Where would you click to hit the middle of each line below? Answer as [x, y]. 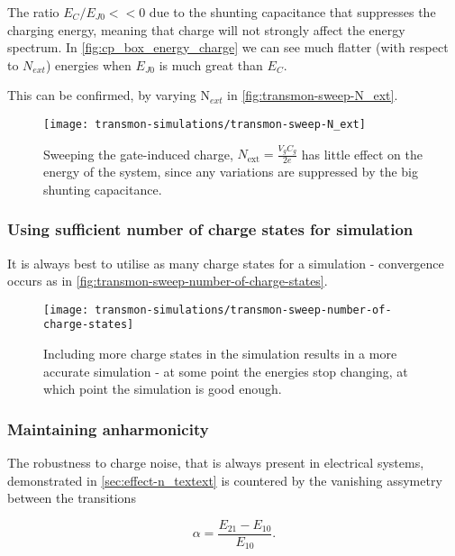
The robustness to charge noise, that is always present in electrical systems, [216, 463]
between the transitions [72, 498]
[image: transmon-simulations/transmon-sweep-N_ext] [205, 124]
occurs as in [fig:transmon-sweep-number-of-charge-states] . [168, 281]
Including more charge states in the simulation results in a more [220, 354]
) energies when [88, 64]
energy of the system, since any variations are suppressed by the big [231, 172]
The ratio [33, 12]
